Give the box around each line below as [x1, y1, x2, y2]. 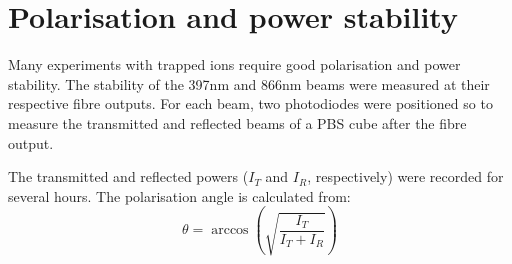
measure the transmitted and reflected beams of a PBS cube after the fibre [8, 112, 467, 133]
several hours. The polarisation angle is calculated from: [8, 185, 351, 206]
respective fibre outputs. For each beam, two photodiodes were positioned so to [8, 93, 493, 114]
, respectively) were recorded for [307, 166, 504, 187]
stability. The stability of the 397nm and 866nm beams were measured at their [8, 73, 490, 94]
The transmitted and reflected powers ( [8, 166, 249, 187]
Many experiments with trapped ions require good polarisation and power [8, 54, 461, 75]
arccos [211, 223, 249, 238]
